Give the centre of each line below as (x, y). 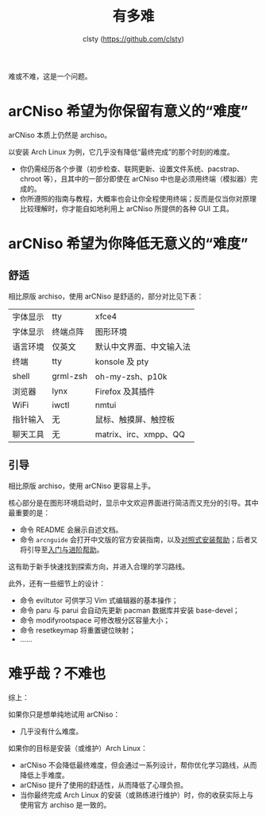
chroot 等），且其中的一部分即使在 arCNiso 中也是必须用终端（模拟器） (135, 178)
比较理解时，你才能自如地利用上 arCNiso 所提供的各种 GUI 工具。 (127, 209)
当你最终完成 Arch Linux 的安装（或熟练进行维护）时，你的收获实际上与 (137, 795)
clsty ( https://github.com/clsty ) (133, 39)
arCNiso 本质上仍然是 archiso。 (60, 135)
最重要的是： (29, 512)
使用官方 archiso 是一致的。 (65, 804)
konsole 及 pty (122, 362)
